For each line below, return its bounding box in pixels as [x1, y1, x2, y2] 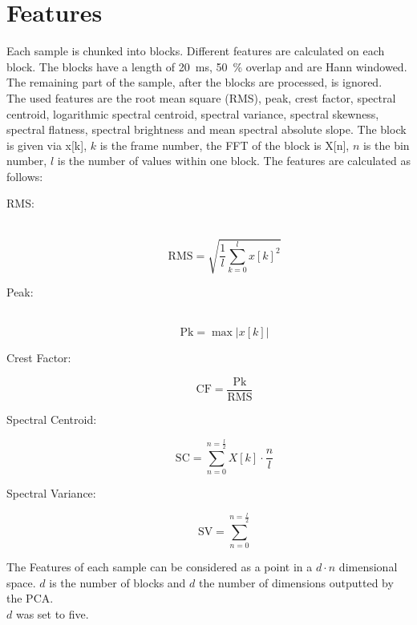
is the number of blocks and [49, 574, 186, 591]
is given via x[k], [6, 136, 87, 153]
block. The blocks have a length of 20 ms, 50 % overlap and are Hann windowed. [6, 58, 407, 75]
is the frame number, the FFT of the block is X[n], [99, 136, 350, 153]
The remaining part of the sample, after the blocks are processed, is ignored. [6, 74, 383, 91]
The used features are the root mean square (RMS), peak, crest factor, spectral [6, 89, 396, 106]
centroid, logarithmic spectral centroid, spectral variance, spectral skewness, [6, 105, 379, 122]
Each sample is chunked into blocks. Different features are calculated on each [6, 42, 385, 59]
